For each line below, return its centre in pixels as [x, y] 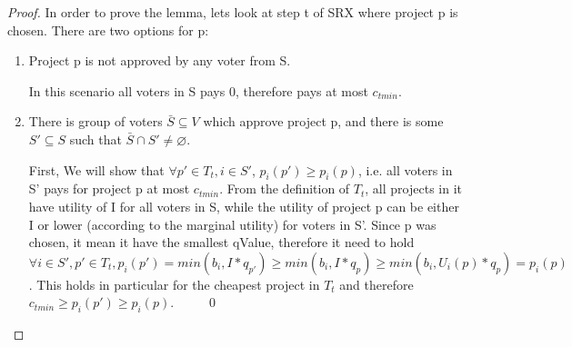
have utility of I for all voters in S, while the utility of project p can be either [244, 206]
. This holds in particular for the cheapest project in [174, 284]
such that [95, 139]
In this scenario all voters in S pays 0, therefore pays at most [198, 90]
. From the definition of [285, 188]
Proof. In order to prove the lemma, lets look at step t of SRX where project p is [233, 12]
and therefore [376, 284]
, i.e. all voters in [405, 169]
